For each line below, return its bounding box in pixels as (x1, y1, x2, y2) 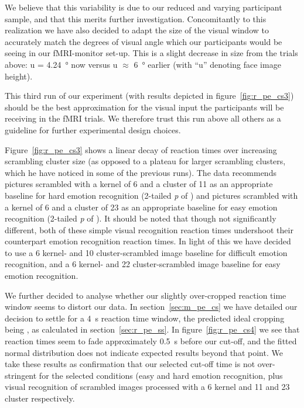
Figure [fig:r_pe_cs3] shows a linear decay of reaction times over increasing (5, 143, 277, 155)
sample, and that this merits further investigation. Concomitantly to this (5, 12, 267, 25)
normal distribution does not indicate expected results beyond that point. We (5, 346, 283, 358)
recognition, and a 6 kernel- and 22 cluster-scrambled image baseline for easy (5, 258, 281, 270)
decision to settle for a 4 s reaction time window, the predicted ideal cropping (5, 312, 285, 324)
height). (5, 70, 33, 82)
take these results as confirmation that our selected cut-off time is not (5, 358, 255, 370)
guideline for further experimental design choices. (5, 123, 181, 136)
